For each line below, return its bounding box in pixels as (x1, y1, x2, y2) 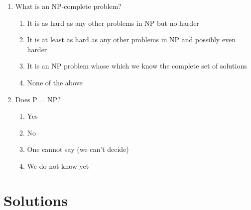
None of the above (27, 77, 83, 87)
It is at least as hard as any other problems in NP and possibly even (27, 34, 236, 45)
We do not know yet (27, 160, 89, 171)
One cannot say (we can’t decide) (27, 144, 129, 154)
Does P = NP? (15, 94, 61, 104)
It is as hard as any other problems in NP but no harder (27, 17, 199, 28)
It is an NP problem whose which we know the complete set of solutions (27, 61, 247, 71)
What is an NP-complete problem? (15, 1, 122, 11)
